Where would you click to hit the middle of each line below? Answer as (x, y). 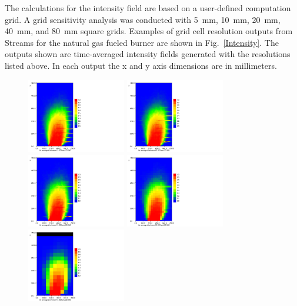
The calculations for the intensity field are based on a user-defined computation (148, 8)
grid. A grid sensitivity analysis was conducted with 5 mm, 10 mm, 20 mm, (143, 19)
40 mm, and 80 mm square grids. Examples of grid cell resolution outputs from (149, 31)
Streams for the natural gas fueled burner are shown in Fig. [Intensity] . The (142, 42)
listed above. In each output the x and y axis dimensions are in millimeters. (141, 65)
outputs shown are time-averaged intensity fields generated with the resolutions (148, 54)
